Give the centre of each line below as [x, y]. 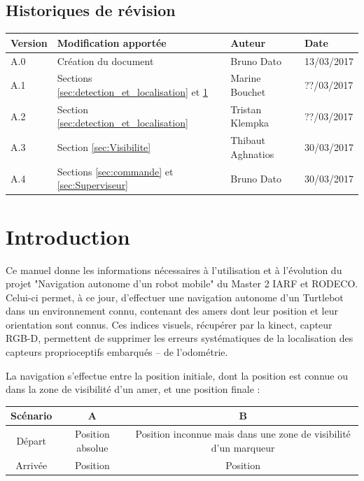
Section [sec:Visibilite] [104, 147]
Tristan [246, 109]
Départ [31, 440]
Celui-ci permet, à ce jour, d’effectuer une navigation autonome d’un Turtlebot [175, 297]
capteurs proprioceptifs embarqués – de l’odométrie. [117, 352]
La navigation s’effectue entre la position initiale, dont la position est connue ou [177, 375]
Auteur [248, 42]
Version [29, 42]
